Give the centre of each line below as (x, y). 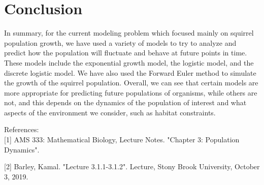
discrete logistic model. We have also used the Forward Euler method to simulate (130, 72)
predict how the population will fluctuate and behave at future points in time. (126, 53)
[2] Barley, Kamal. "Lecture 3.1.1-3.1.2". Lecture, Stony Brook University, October (132, 166)
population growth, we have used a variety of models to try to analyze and (120, 42)
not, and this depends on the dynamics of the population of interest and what (125, 102)
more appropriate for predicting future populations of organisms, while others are (131, 92)
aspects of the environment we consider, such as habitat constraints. (110, 112)
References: (22, 129)
